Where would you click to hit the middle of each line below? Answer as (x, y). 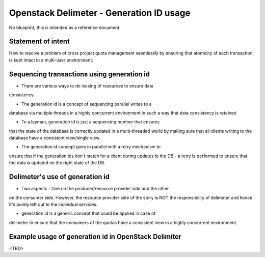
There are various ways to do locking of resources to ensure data (87, 86)
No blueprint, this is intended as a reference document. (65, 28)
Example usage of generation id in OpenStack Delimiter (95, 237)
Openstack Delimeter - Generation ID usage (100, 13)
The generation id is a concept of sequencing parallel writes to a (86, 104)
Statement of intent (39, 42)
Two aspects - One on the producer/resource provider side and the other (95, 189)
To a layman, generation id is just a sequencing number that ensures (90, 122)
